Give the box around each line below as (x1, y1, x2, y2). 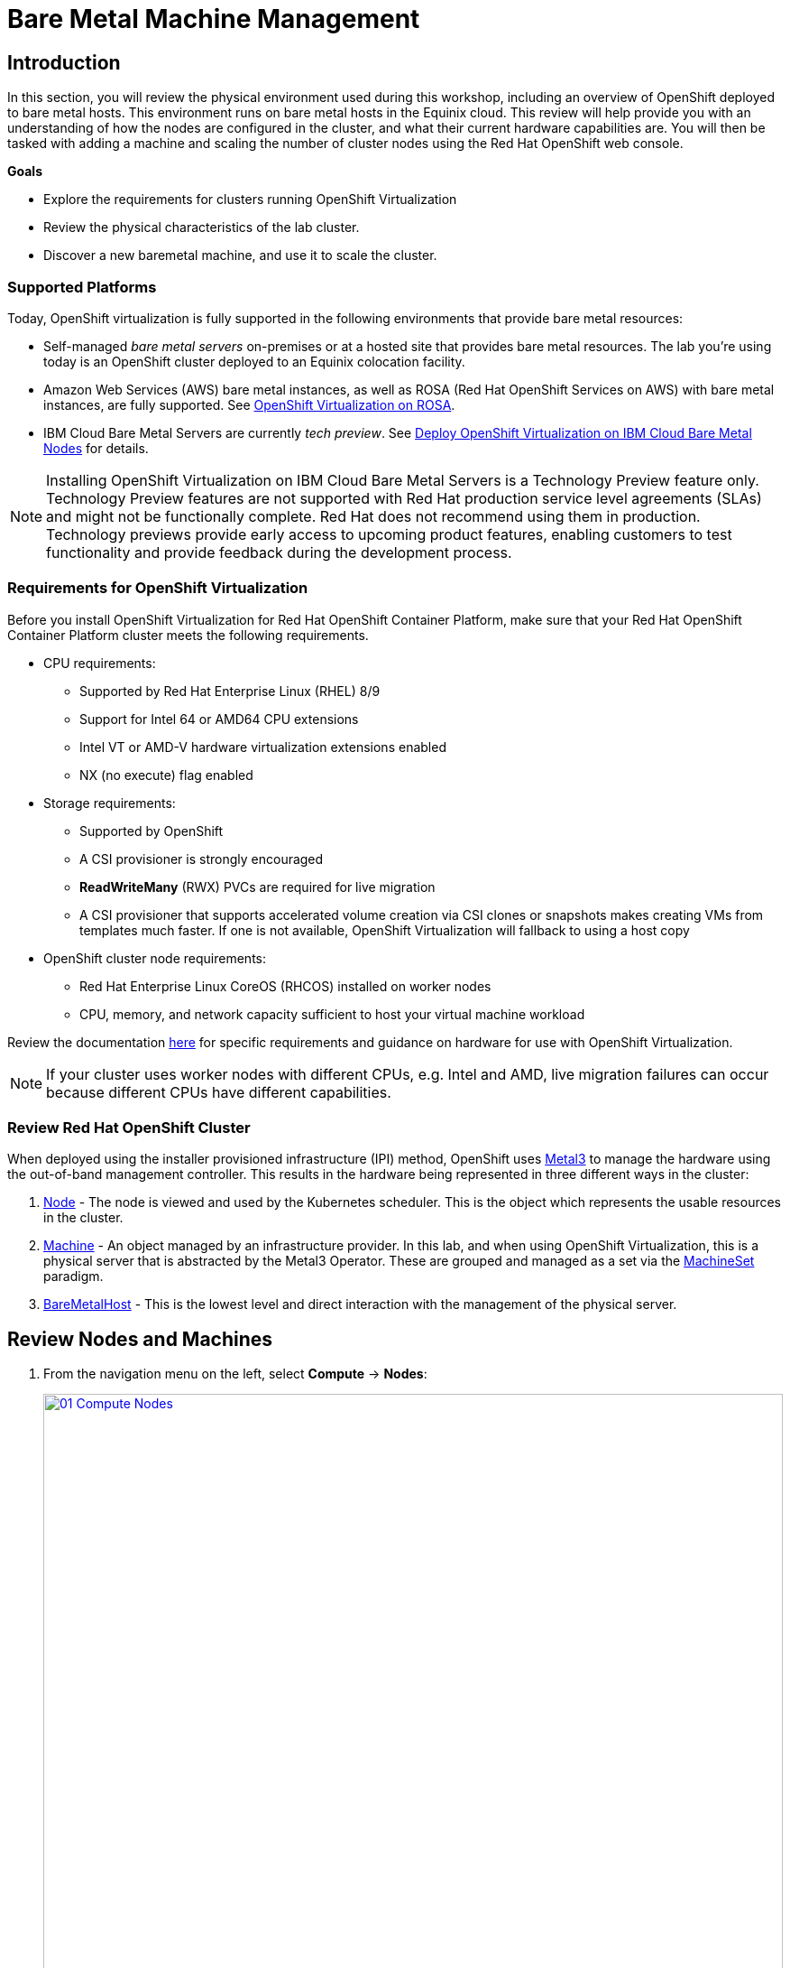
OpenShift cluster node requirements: (43, 950, 266, 966)
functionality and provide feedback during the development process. (46, 543, 512, 562)
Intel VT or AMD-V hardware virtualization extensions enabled (79, 738, 446, 755)
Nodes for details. (43, 440, 149, 456)
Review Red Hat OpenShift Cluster (7, 1119, 251, 1137)
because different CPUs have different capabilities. (46, 1082, 391, 1101)
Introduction (7, 51, 121, 74)
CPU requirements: (43, 654, 156, 671)
